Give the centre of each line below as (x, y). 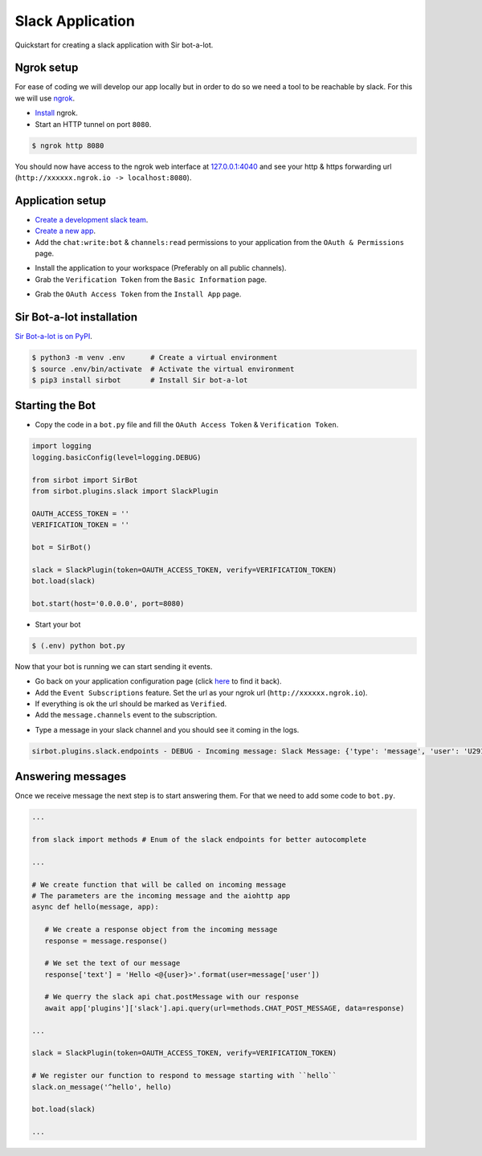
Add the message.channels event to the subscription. (126, 715)
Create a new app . (65, 231)
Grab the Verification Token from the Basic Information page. (151, 279)
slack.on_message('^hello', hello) (102, 1087)
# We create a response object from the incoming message (161, 929)
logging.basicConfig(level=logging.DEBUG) (116, 457)
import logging (61, 446)
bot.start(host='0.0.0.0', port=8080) (108, 603)
